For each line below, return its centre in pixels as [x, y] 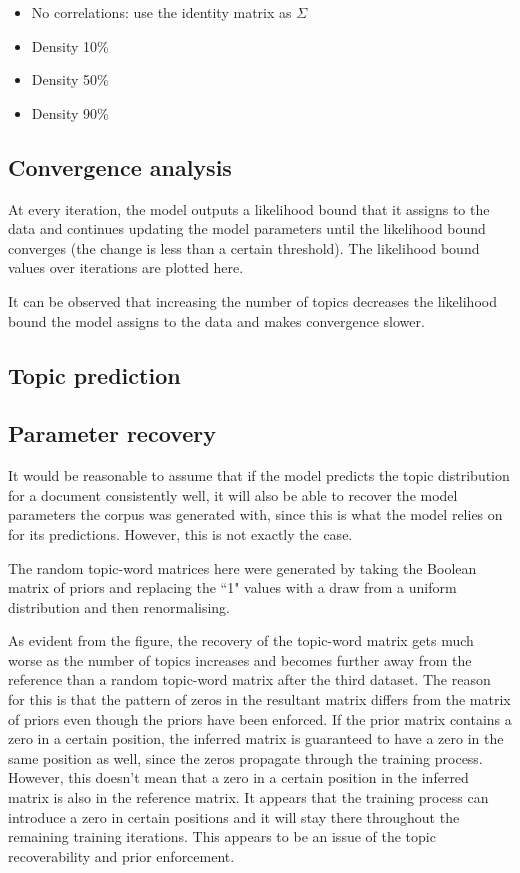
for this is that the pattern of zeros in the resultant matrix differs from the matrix [259, 699]
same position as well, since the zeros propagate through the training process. [245, 757]
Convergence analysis [120, 166]
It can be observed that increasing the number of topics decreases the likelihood [252, 300]
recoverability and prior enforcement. [121, 855]
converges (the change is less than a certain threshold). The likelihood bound [244, 247]
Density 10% [70, 45]
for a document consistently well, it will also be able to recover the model [233, 494]
